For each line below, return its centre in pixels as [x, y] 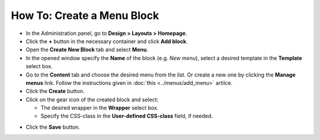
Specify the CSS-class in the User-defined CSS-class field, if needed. [127, 116]
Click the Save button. [53, 127]
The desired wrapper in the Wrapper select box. [100, 108]
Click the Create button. [55, 91]
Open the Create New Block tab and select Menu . [87, 50]
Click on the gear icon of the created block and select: [92, 99]
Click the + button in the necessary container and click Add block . [107, 41]
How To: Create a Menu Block [85, 15]
